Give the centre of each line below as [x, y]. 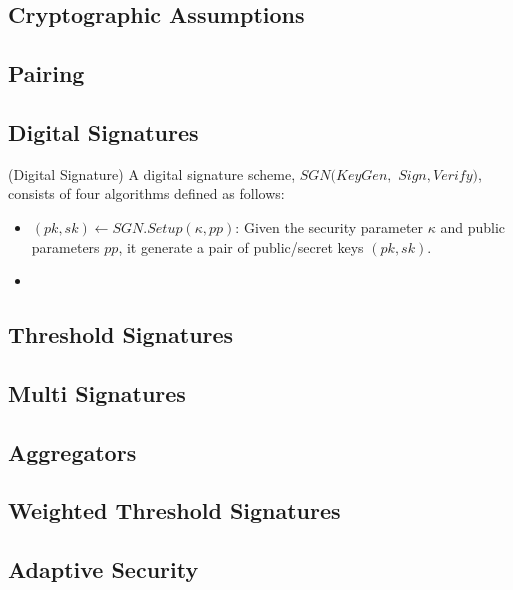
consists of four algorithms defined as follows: [146, 193]
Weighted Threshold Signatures [174, 510]
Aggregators [72, 451]
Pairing [46, 73]
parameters [65, 246]
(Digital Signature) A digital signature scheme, [152, 173]
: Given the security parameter [329, 226]
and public [473, 226]
